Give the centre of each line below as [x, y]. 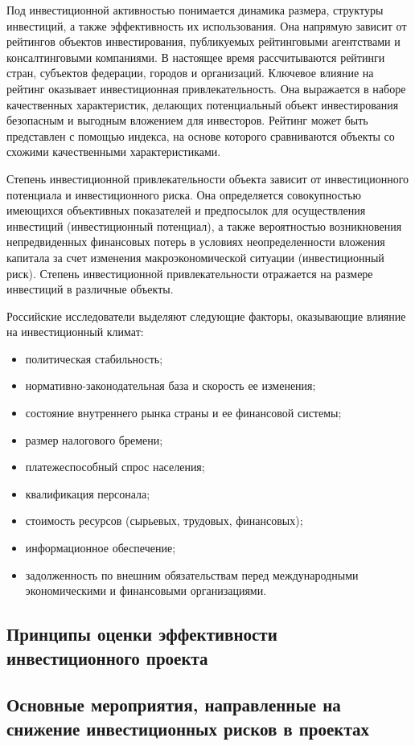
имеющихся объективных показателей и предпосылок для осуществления [186, 210]
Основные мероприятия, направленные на [174, 705]
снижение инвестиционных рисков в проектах [188, 728]
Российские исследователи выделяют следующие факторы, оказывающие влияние [206, 316]
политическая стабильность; [94, 358]
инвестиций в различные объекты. [90, 289]
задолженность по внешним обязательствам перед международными [192, 574]
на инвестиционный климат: [75, 332]
